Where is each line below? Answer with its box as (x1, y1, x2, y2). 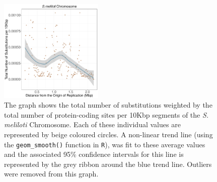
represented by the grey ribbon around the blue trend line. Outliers (4, 158, 212, 169)
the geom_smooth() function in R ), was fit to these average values (4, 139, 205, 149)
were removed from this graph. (4, 168, 99, 179)
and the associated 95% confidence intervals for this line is (4, 149, 184, 159)
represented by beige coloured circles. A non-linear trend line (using (4, 129, 213, 139)
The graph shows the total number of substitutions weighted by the (4, 100, 212, 110)
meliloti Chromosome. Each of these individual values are (4, 119, 181, 130)
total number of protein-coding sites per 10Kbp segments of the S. (4, 109, 209, 120)
